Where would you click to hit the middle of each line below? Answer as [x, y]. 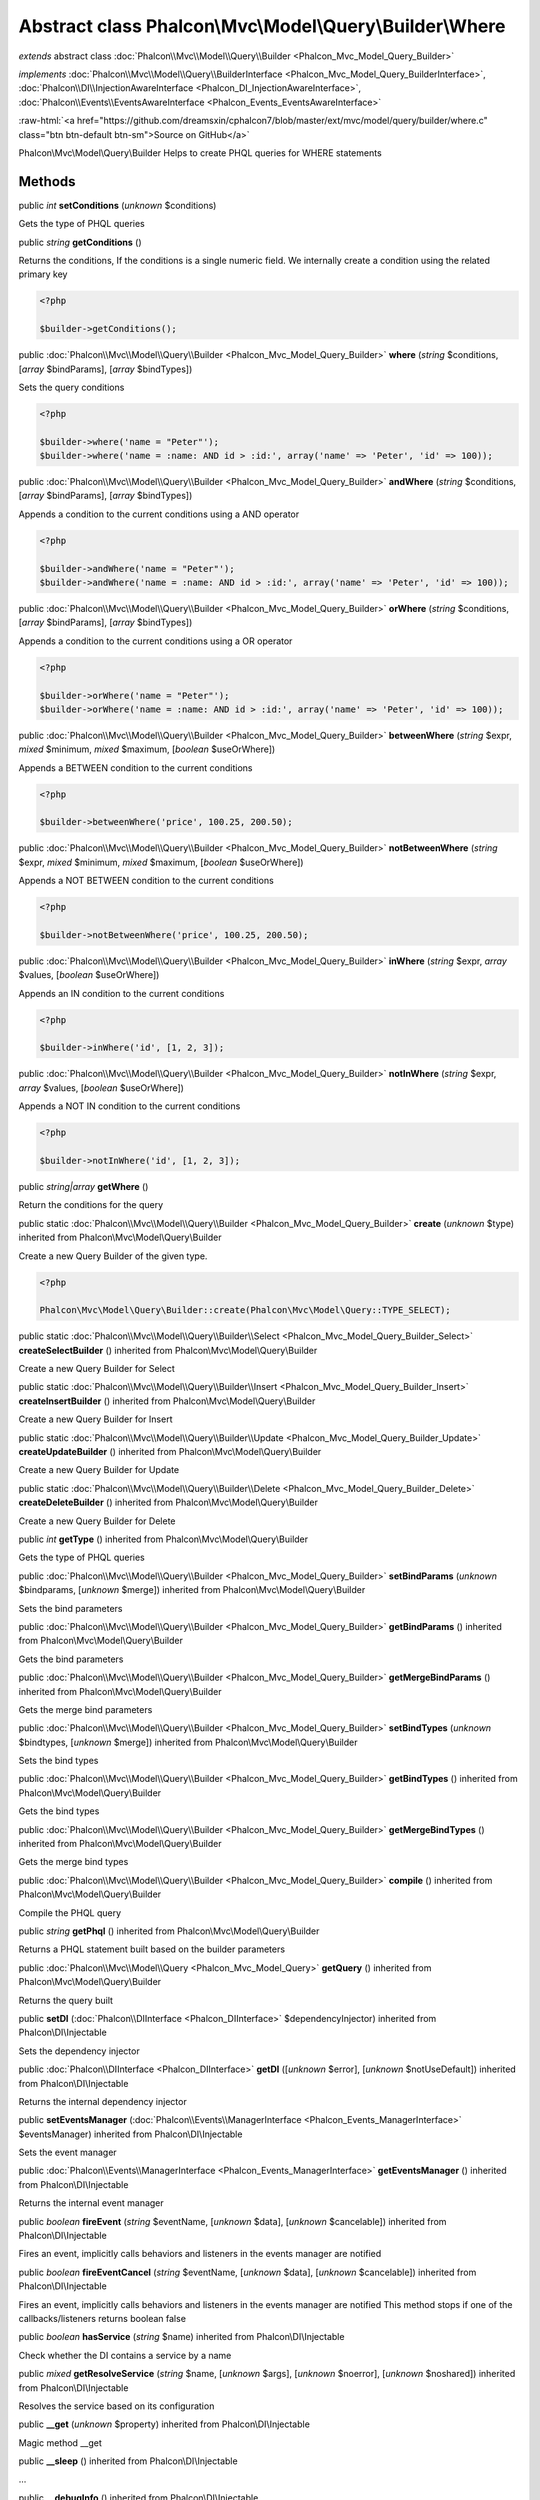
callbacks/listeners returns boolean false [102, 2318]
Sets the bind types [58, 1761]
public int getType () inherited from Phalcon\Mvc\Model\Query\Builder [163, 1539]
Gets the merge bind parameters [85, 1709]
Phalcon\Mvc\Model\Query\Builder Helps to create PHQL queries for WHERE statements [200, 152]
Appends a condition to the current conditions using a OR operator [155, 641]
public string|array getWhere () [83, 1186]
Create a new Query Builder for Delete [97, 1521]
